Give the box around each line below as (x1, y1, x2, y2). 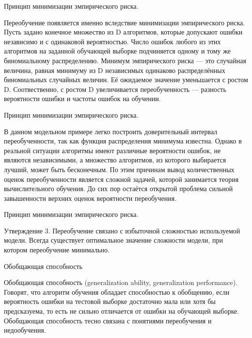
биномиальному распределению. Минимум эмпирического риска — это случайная (4, 55, 246, 65)
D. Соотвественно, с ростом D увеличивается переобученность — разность (4, 84, 226, 94)
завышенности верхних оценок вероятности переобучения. (4, 193, 177, 203)
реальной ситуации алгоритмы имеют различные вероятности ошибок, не (4, 145, 221, 155)
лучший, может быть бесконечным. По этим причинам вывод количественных (4, 164, 235, 174)
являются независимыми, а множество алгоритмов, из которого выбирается (4, 155, 226, 165)
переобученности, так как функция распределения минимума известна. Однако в (4, 136, 242, 146)
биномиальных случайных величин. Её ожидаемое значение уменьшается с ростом (4, 74, 248, 85)
